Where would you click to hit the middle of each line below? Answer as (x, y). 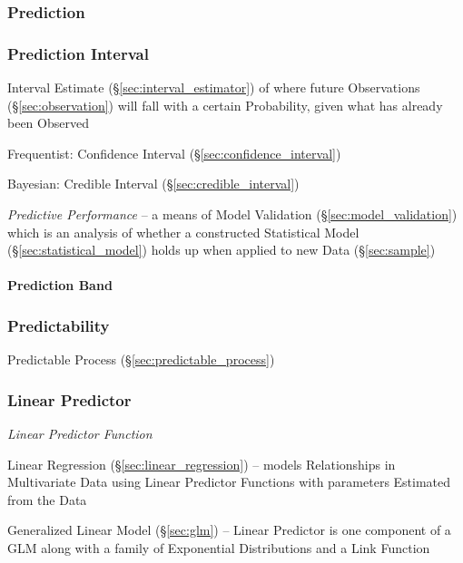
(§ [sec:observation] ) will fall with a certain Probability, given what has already (225, 105)
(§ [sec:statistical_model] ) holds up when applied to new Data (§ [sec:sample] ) (222, 250)
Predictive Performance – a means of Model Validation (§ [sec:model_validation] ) (232, 214)
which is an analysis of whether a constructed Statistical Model (183, 232)
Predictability (59, 325)
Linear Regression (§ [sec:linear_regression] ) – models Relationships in (202, 464)
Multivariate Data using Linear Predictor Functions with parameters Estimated (229, 482)
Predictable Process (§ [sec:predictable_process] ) (141, 359)
